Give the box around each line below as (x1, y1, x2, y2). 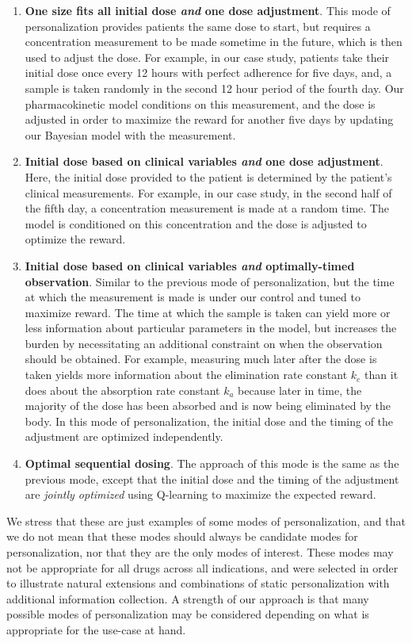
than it (364, 366, 399, 383)
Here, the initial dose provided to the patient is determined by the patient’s (25, 168, 392, 185)
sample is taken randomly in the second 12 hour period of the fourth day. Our (25, 79, 404, 96)
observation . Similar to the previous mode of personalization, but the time (25, 273, 395, 289)
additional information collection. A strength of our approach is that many (6, 590, 369, 607)
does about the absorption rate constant (25, 381, 220, 398)
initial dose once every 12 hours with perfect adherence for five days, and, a (25, 64, 392, 81)
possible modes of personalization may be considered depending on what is (6, 606, 369, 622)
